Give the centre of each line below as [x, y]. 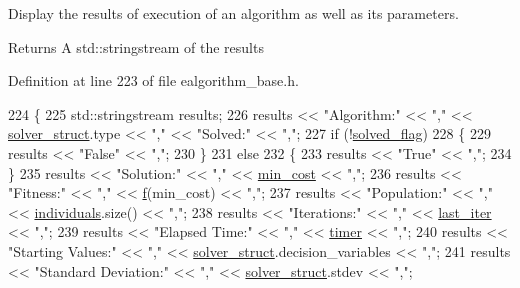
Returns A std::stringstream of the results [136, 46]
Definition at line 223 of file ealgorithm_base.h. [153, 80]
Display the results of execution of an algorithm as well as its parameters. [233, 13]
